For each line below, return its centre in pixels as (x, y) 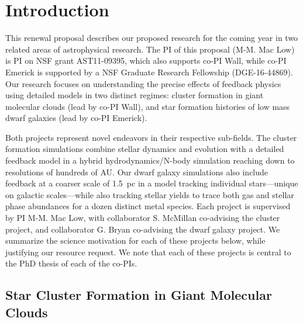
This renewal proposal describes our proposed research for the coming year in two (152, 38)
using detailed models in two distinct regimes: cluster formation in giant (135, 95)
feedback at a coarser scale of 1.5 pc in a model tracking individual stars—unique (152, 183)
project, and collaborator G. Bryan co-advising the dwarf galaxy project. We (143, 229)
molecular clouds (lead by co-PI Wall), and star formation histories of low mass (148, 106)
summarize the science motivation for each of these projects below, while (135, 240)
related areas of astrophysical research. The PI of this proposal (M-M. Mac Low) (150, 49)
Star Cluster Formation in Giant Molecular (139, 295)
